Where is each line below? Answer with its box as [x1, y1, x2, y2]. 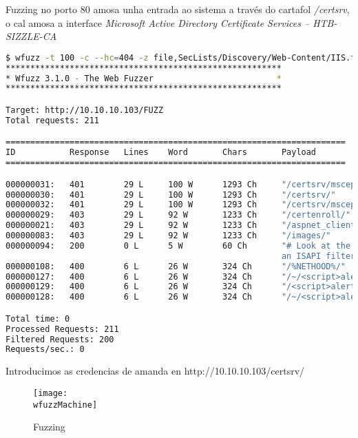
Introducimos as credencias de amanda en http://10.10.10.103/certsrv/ [6, 364, 305, 378]
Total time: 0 [6, 313, 70, 324]
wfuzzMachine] [33, 399, 98, 410]
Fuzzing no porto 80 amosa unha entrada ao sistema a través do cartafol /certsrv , [6, 2, 350, 16]
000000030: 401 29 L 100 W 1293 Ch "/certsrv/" [6, 189, 336, 200]
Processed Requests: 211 [6, 324, 119, 334]
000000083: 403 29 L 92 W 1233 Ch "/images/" [6, 231, 331, 240]
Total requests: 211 [6, 115, 100, 125]
